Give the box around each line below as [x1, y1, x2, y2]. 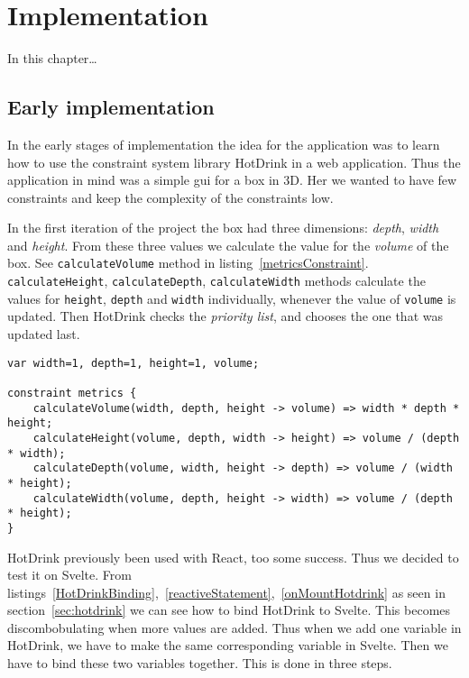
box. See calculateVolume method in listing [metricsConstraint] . [7, 253, 369, 272]
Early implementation [7, 93, 215, 121]
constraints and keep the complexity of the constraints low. [7, 188, 334, 206]
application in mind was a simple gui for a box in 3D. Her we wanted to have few [7, 170, 457, 189]
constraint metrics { [7, 386, 137, 399]
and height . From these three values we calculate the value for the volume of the [7, 235, 449, 254]
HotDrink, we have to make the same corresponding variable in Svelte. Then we [7, 636, 448, 655]
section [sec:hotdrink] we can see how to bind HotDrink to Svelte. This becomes [7, 600, 451, 619]
